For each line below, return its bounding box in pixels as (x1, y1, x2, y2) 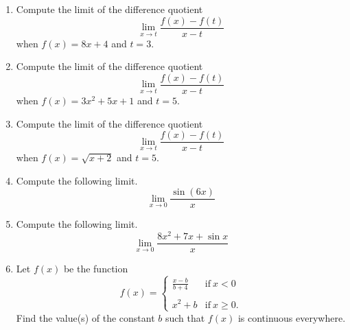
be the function (63, 261, 128, 276)
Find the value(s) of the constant (16, 310, 155, 325)
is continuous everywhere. (237, 310, 346, 325)
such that (165, 310, 205, 325)
